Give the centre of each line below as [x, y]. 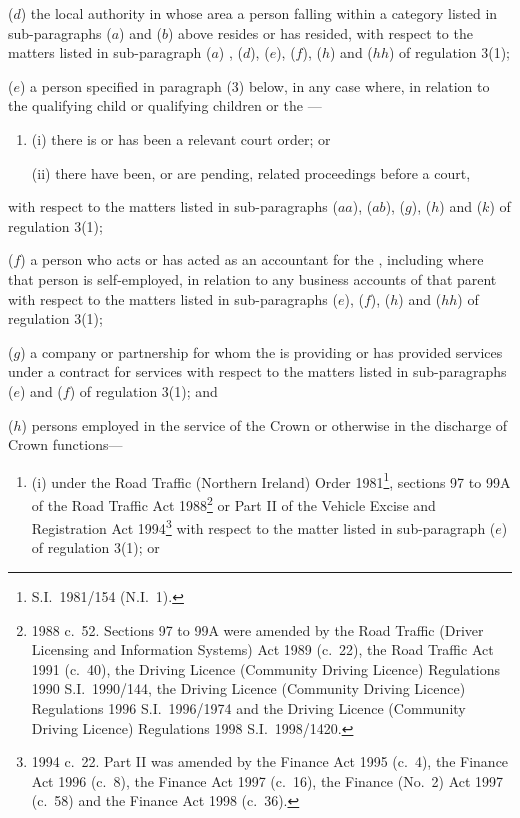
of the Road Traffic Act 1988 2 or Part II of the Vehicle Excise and [233, 503]
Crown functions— [65, 444]
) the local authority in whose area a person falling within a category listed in [259, 13]
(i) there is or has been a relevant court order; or [181, 138]
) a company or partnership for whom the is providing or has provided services [261, 351]
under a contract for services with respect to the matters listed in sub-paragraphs [257, 371]
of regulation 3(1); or [95, 547]
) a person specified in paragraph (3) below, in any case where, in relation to [254, 85]
